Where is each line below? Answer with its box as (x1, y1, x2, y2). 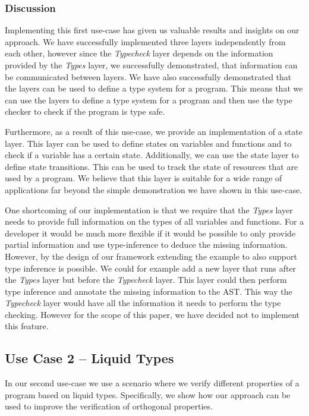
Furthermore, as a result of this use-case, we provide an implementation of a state (5, 125, 302, 137)
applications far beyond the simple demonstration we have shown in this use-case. (5, 183, 302, 196)
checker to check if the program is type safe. (5, 105, 165, 118)
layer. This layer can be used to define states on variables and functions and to (5, 137, 292, 149)
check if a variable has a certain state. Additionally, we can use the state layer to (5, 149, 299, 161)
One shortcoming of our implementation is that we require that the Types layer (5, 203, 293, 216)
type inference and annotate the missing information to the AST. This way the (5, 285, 292, 297)
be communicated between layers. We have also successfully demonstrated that (5, 70, 292, 83)
